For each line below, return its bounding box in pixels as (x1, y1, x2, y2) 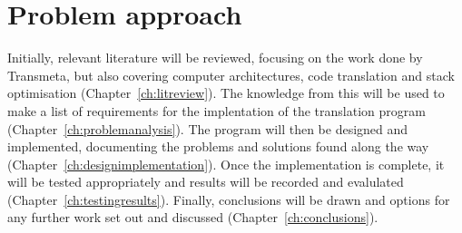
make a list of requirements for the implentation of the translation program (7, 101, 426, 120)
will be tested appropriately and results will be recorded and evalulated (7, 172, 404, 191)
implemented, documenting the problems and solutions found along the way (7, 137, 429, 156)
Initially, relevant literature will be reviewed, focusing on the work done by (7, 48, 423, 67)
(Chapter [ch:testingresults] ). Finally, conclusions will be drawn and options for (7, 189, 450, 209)
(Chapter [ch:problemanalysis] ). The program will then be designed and (7, 119, 408, 138)
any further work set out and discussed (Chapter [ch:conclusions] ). (7, 208, 378, 227)
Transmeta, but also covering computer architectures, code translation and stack (7, 65, 455, 84)
